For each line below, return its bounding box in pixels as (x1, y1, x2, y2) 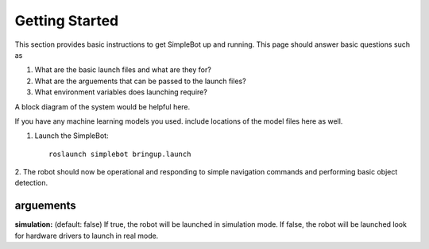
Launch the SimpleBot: (34, 131, 109, 140)
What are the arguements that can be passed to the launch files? (34, 76, 246, 86)
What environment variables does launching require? (34, 87, 208, 97)
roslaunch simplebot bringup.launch (48, 149, 191, 159)
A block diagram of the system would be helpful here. (14, 102, 191, 111)
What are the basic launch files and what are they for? (34, 65, 212, 75)
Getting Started (14, 12, 119, 29)
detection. (14, 178, 48, 188)
